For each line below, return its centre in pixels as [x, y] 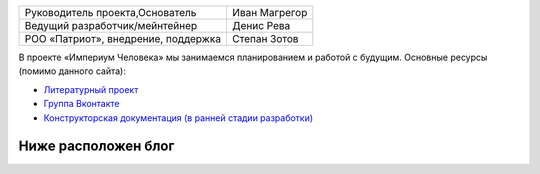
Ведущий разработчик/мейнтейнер [111, 25]
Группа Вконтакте [81, 104]
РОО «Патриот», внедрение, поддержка [123, 38]
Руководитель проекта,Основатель [110, 12]
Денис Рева [261, 25]
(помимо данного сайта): [72, 71]
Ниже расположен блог [96, 146]
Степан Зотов [265, 38]
